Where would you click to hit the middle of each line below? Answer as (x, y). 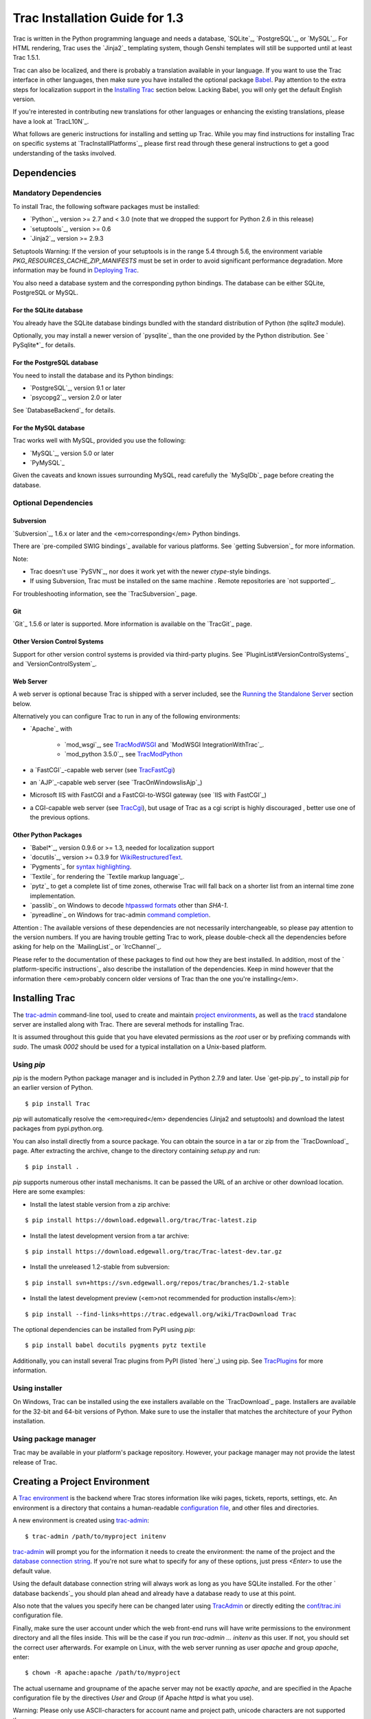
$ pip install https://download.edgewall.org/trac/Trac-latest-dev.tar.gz (154, 1251)
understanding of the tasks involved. (65, 153)
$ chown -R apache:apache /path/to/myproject (103, 1673)
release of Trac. (35, 1462)
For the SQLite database (48, 310)
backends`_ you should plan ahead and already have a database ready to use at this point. (168, 1593)
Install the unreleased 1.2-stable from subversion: (100, 1267)
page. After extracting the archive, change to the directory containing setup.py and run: (136, 1151)
